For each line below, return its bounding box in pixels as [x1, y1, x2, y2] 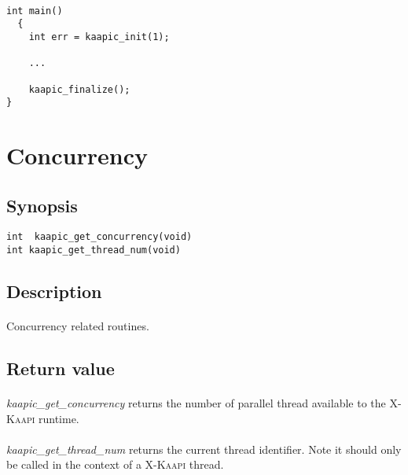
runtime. [38, 410, 79, 426]
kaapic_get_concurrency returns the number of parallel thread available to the [6, 395, 386, 411]
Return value [6, 356, 115, 381]
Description [6, 279, 102, 304]
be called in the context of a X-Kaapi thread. [6, 456, 224, 473]
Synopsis [6, 193, 78, 217]
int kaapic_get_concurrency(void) [6, 231, 193, 243]
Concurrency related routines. [6, 318, 149, 334]
